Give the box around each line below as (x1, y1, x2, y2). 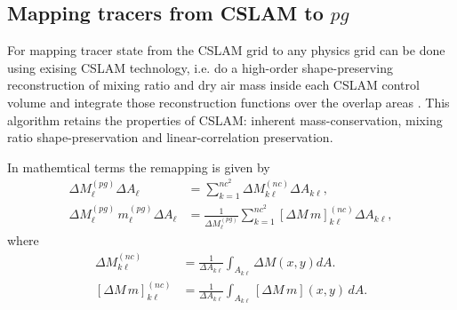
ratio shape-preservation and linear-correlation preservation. (7, 128, 333, 147)
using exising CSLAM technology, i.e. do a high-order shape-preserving (7, 58, 393, 76)
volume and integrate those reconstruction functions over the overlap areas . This (7, 92, 450, 111)
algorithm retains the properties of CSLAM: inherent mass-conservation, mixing (7, 110, 443, 129)
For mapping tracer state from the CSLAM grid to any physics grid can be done (7, 41, 445, 60)
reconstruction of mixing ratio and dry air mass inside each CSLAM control (7, 76, 420, 94)
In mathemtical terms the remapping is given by (7, 157, 270, 176)
